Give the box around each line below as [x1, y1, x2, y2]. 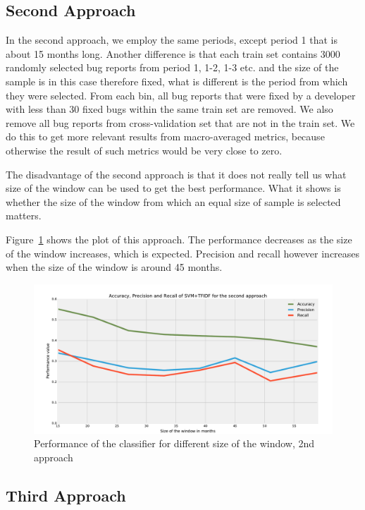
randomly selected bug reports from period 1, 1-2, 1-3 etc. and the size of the [6, 60, 339, 75]
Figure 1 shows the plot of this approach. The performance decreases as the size [6, 231, 352, 246]
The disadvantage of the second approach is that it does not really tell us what [6, 166, 347, 181]
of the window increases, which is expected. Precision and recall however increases [6, 245, 360, 260]
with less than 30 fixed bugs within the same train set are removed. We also [6, 102, 333, 116]
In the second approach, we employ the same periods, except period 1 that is [6, 32, 338, 47]
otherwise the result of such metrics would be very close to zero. [6, 142, 283, 157]
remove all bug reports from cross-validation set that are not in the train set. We [6, 115, 355, 130]
